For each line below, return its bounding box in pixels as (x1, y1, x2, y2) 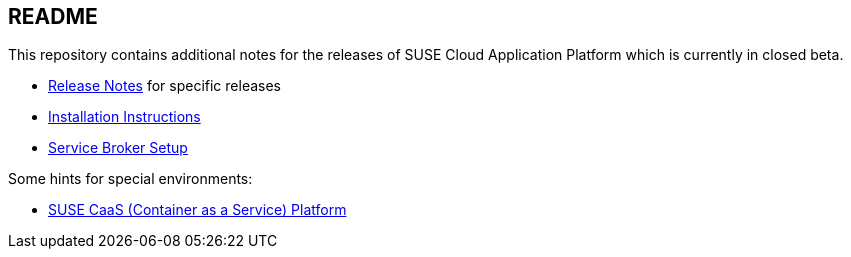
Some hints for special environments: (8, 170, 253, 188)
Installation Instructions (48, 108, 201, 126)
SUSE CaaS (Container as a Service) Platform (48, 201, 347, 219)
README (8, 4, 98, 29)
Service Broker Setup (48, 139, 188, 157)
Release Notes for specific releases (48, 77, 281, 95)
